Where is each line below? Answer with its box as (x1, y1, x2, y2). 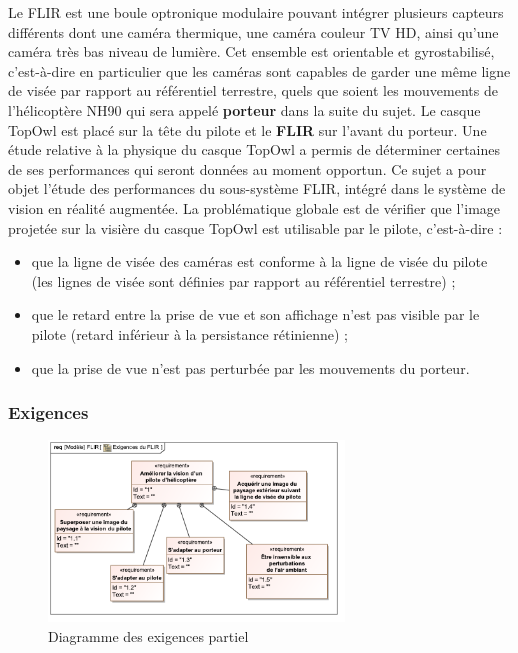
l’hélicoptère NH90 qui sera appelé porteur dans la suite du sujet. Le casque (8, 99, 481, 120)
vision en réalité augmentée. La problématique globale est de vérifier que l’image (8, 197, 501, 218)
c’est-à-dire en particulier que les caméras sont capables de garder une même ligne (8, 60, 511, 81)
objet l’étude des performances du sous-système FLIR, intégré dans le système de (8, 178, 506, 199)
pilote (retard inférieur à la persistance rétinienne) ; (31, 323, 348, 344)
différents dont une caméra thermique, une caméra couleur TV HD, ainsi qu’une (8, 21, 499, 42)
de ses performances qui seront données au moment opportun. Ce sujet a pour (8, 158, 487, 179)
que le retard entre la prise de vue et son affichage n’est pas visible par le (31, 304, 480, 325)
